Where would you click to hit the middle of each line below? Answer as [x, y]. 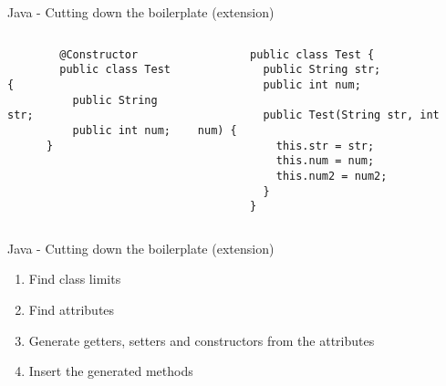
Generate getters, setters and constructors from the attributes [202, 340]
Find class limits [75, 279]
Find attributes [72, 309]
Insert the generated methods [111, 371]
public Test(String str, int [351, 115]
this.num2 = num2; [332, 176]
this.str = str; [325, 146]
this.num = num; [325, 161]
